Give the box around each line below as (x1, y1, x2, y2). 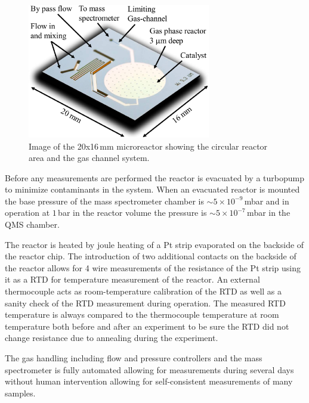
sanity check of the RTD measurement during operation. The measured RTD (5, 296, 286, 309)
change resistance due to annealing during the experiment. (5, 331, 218, 344)
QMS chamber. (5, 218, 60, 231)
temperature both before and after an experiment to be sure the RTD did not (5, 320, 289, 332)
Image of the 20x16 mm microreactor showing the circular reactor (29, 139, 268, 152)
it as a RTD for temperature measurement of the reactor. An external (5, 273, 260, 286)
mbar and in (244, 194, 289, 207)
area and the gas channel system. (29, 151, 150, 164)
